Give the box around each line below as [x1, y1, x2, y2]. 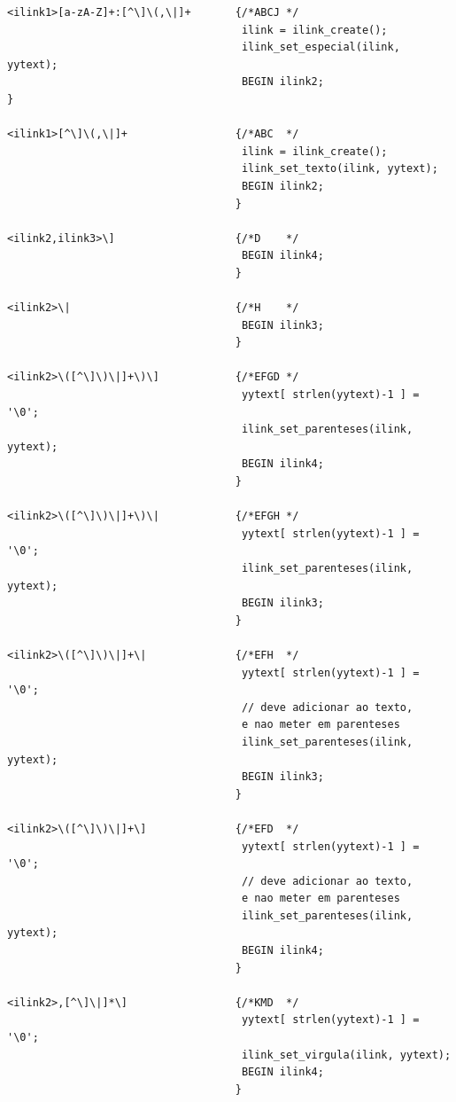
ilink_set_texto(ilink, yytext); [241, 162, 438, 176]
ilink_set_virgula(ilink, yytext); [241, 1048, 452, 1061]
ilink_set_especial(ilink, [241, 41, 400, 54]
